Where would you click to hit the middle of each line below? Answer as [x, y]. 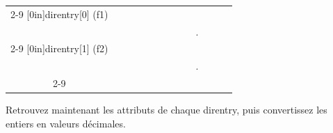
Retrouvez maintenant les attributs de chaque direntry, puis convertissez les [166, 110]
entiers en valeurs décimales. [66, 123]
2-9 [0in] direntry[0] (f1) [59, 14]
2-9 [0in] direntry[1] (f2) [59, 48]
